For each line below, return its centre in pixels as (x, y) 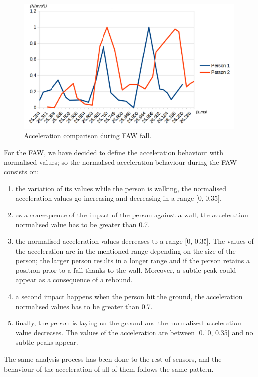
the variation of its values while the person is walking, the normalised (121, 188)
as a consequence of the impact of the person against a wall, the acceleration (132, 214)
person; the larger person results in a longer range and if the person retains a (132, 260)
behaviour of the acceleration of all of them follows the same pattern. (109, 368)
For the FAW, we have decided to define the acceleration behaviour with (114, 152)
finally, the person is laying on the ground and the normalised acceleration (128, 323)
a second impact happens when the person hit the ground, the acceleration (129, 296)
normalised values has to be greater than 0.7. (84, 306)
